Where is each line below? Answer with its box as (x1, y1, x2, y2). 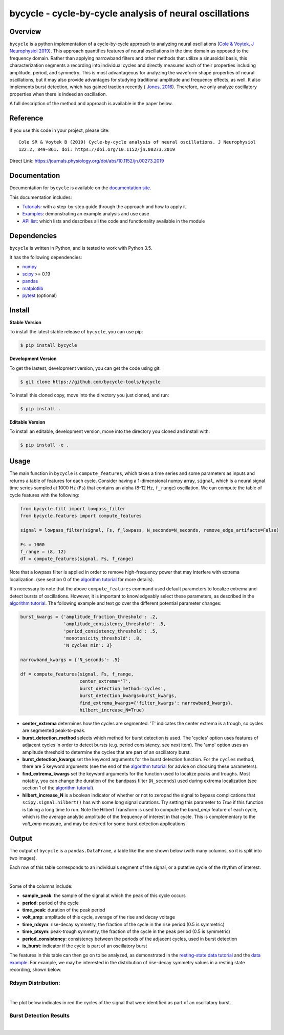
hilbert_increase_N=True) (79, 707, 145, 713)
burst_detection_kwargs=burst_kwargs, (79, 693, 177, 699)
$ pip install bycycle (20, 343, 77, 348)
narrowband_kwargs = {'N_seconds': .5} (20, 657, 120, 663)
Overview (9, 27, 41, 36)
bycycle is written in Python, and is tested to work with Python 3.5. (9, 245, 152, 251)
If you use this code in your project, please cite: (9, 127, 110, 133)
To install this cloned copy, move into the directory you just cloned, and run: (9, 392, 169, 398)
